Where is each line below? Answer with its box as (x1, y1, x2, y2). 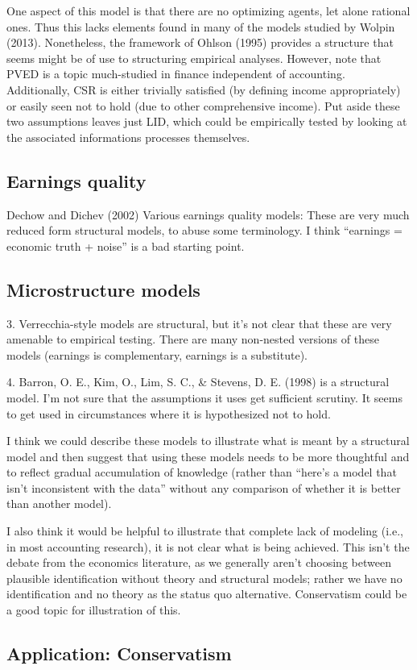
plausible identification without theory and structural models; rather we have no (6, 569, 403, 586)
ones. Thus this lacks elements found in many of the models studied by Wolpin (6, 18, 395, 35)
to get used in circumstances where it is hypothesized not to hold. (6, 405, 331, 422)
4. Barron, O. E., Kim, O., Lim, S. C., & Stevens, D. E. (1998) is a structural (6, 373, 390, 390)
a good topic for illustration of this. (6, 601, 181, 618)
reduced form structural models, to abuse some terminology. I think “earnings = (6, 222, 403, 239)
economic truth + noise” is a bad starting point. (6, 237, 245, 254)
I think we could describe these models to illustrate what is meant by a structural (6, 432, 410, 449)
